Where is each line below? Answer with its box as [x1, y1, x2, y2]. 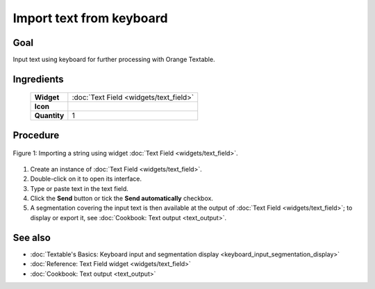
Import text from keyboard [12, 10, 168, 26]
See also [12, 231, 51, 243]
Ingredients [12, 73, 64, 85]
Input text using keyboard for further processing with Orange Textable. [12, 56, 215, 64]
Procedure [12, 129, 60, 141]
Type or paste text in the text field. [30, 184, 128, 192]
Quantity [34, 111, 65, 121]
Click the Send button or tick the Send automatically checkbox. [30, 195, 213, 203]
